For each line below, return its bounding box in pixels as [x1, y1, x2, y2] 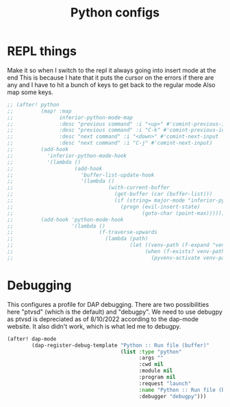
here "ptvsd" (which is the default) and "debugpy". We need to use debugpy [7, 307, 222, 316]
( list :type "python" [120, 348, 183, 355]
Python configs [71, 5, 159, 21]
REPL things [7, 43, 77, 59]
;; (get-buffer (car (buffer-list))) [7, 191, 213, 198]
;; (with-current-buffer [7, 184, 170, 191]
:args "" [138, 355, 164, 362]
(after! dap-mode [7, 335, 57, 342]
